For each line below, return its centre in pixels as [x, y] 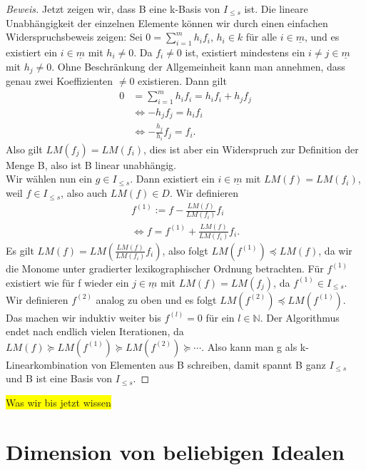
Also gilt [24, 149]
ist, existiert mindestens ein [245, 52]
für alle [261, 37]
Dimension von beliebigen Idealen [175, 451]
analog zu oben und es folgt [156, 299]
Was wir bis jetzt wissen [59, 402]
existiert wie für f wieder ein [67, 282]
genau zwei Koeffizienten [60, 81]
